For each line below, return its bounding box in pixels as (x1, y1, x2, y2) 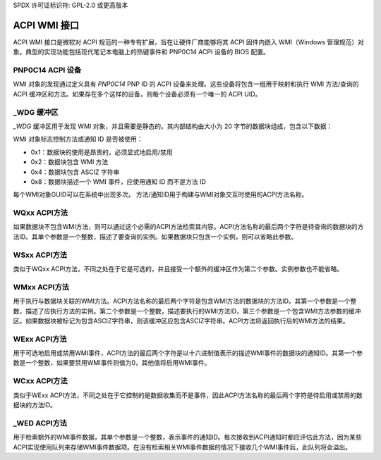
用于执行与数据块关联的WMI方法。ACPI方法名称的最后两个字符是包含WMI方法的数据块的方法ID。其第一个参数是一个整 (13, 297, 357, 306)
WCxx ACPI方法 (13, 376, 68, 386)
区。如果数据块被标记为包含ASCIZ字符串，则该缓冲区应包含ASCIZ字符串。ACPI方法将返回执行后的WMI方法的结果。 (13, 316, 349, 325)
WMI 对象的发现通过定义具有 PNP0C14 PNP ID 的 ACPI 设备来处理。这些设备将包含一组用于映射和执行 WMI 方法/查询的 (13, 80, 359, 88)
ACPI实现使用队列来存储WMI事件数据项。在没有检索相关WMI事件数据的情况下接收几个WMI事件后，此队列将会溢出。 (13, 442, 352, 451)
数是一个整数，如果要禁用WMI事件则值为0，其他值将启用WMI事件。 (13, 359, 211, 367)
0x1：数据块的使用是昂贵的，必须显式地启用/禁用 (30, 148, 173, 156)
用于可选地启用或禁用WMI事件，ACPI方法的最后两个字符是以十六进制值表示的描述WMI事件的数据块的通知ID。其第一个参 (13, 349, 363, 357)
